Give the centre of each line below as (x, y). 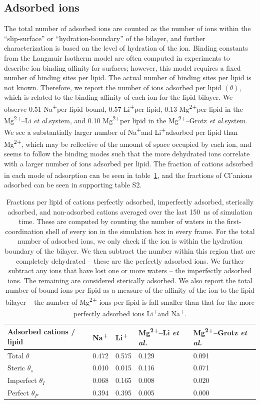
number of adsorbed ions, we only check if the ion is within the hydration (130, 241)
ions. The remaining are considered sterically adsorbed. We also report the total (130, 280)
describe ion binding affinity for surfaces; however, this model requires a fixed (122, 67)
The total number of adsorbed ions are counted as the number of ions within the (127, 28)
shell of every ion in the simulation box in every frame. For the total (150, 231)
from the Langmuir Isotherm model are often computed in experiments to (117, 57)
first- (234, 221)
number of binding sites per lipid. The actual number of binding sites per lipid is (128, 77)
